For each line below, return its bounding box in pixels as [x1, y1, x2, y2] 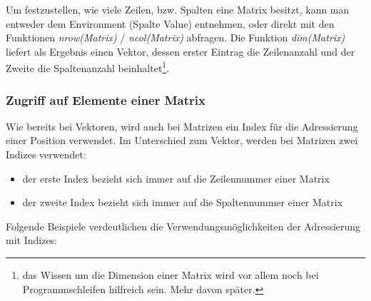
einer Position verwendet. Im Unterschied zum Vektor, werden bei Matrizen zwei [6, 133, 358, 148]
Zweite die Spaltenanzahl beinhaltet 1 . [6, 58, 170, 76]
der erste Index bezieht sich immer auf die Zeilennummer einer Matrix [22, 170, 330, 185]
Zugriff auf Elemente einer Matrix [6, 91, 205, 108]
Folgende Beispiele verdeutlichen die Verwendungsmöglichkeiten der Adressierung [6, 218, 361, 233]
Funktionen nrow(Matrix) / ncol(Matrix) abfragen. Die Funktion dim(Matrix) [6, 30, 345, 45]
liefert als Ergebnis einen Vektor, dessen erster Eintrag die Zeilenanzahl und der [6, 44, 355, 58]
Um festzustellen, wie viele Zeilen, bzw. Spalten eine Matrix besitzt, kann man [6, 2, 350, 16]
